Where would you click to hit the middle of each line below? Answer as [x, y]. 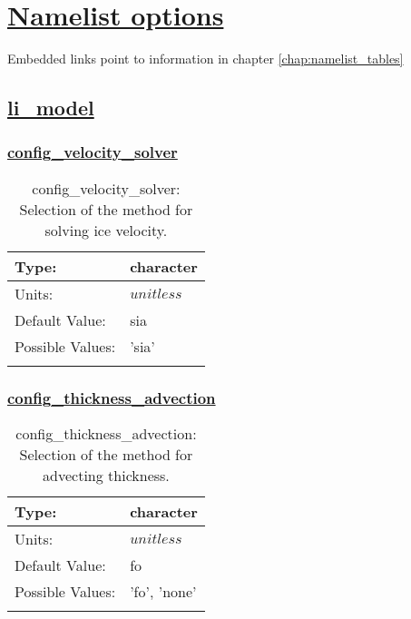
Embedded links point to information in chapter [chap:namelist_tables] [205, 59]
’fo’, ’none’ [163, 591]
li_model [51, 108]
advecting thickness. [106, 475]
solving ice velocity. [106, 230]
